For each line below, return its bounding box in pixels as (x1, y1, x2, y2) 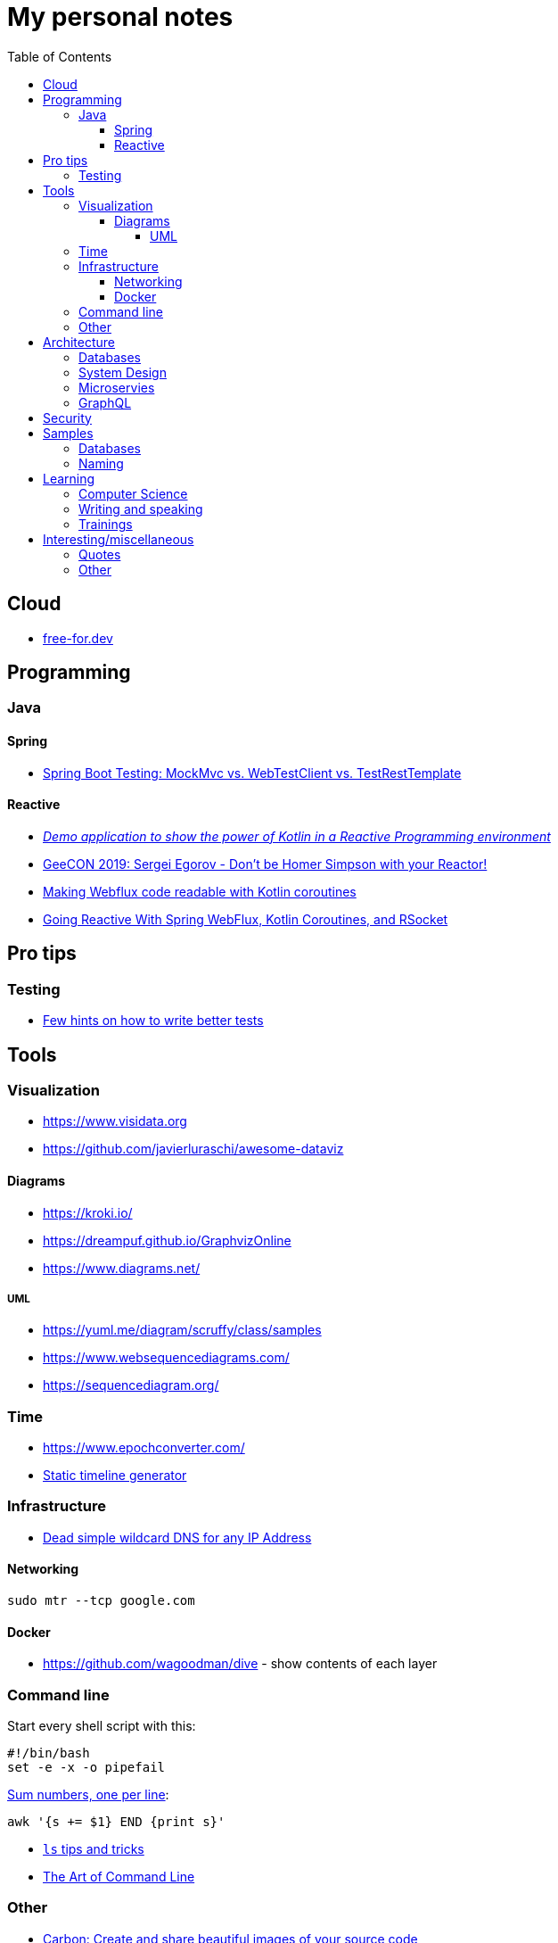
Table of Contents (7, 48, 112, 64)
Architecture (43, 334, 116, 350)
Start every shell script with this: (7, 1718, 196, 1733)
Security (43, 409, 92, 426)
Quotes (78, 546, 121, 562)
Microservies (78, 379, 155, 395)
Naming (78, 455, 124, 471)
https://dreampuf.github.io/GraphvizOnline (43, 1232, 291, 1248)
